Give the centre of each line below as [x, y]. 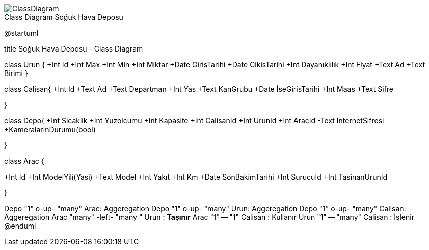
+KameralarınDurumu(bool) [50, 129]
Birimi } [16, 73]
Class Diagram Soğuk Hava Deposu [64, 17]
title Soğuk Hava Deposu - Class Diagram [74, 49]
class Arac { [24, 161]
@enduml [20, 226]
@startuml [21, 33]
